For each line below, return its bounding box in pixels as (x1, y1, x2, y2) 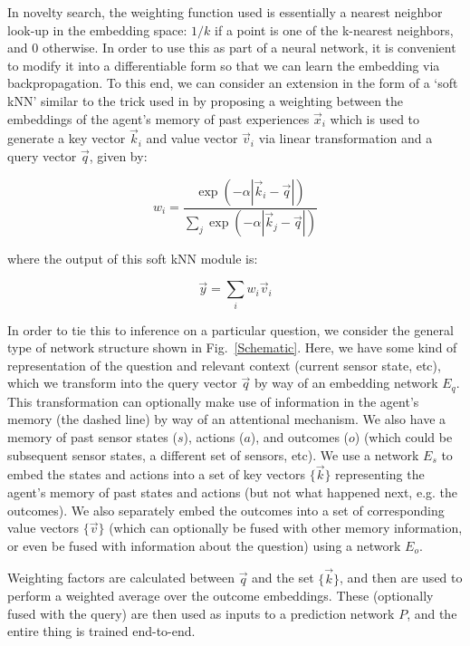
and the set (252, 568, 314, 587)
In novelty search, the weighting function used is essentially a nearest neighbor (7, 3, 443, 21)
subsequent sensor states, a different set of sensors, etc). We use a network (7, 445, 419, 464)
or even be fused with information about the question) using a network (7, 535, 401, 554)
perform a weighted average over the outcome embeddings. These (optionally (7, 586, 434, 605)
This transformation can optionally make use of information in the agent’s (7, 391, 419, 410)
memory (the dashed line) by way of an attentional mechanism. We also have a (7, 410, 446, 429)
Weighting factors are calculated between (7, 568, 235, 587)
